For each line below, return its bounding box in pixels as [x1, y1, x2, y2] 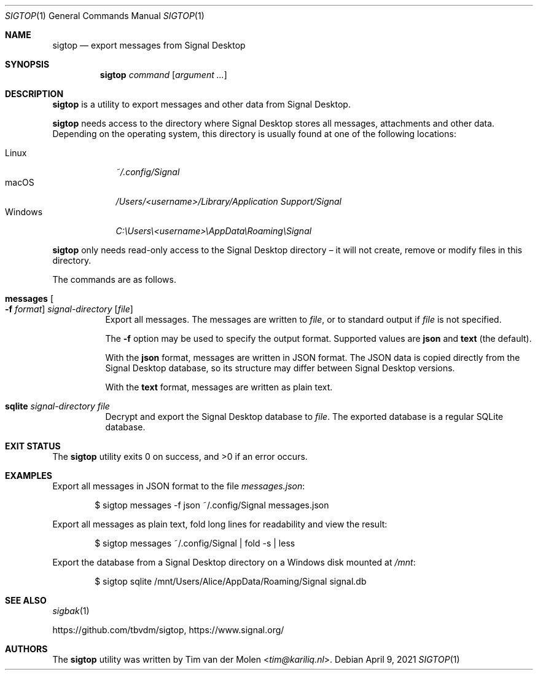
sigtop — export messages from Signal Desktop [52, 40, 246, 50]
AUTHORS [5, 644, 48, 654]
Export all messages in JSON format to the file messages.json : [52, 481, 305, 491]
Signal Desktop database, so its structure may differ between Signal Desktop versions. [105, 363, 455, 373]
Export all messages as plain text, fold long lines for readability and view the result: [52, 519, 388, 529]
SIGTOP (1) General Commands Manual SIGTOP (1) [5, 10, 205, 21]
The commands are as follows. [52, 274, 176, 285]
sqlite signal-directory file [5, 401, 110, 411]
